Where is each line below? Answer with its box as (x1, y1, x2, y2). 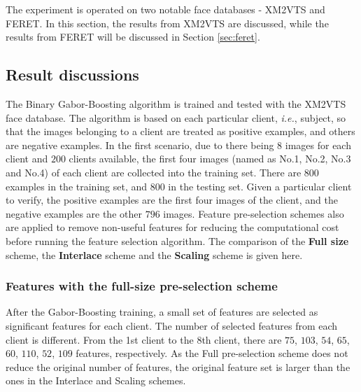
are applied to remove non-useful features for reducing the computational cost (6, 220, 339, 234)
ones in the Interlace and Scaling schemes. (6, 373, 186, 388)
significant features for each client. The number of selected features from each (6, 318, 338, 332)
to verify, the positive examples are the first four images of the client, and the (6, 192, 338, 207)
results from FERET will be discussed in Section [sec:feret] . (6, 29, 260, 44)
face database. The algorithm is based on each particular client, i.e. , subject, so (6, 110, 346, 125)
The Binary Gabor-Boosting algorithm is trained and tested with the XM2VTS (6, 96, 346, 111)
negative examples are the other (6, 206, 142, 220)
